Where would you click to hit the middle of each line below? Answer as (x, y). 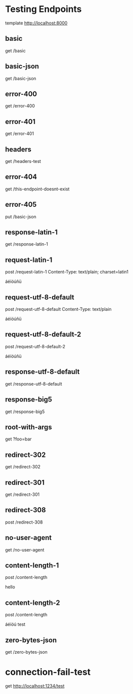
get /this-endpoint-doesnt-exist (37, 189)
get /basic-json (21, 78)
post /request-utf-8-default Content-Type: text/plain (58, 309)
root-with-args (29, 427)
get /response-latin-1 (27, 244)
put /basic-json (21, 216)
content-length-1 (32, 565)
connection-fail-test (48, 672)
